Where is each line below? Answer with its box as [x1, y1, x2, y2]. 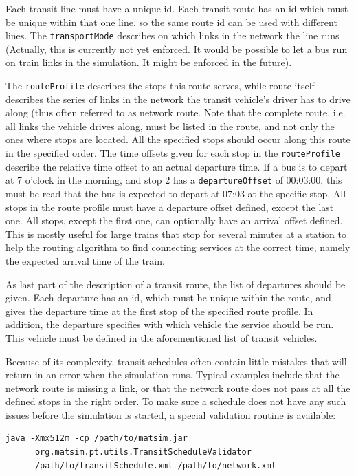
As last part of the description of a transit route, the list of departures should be [5, 277, 346, 291]
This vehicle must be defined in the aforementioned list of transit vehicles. [5, 330, 318, 345]
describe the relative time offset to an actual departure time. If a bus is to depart [5, 159, 348, 173]
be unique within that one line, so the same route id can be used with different [5, 14, 337, 29]
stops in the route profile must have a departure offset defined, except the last [5, 199, 334, 214]
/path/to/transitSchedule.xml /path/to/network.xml [34, 460, 276, 470]
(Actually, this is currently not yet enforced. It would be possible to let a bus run [5, 41, 348, 56]
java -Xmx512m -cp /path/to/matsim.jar [5, 433, 188, 444]
